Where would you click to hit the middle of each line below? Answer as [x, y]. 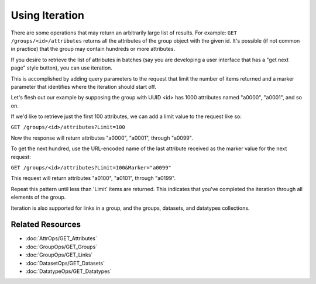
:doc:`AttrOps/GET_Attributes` [61, 238]
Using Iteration [48, 15]
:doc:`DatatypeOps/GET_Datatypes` [68, 271]
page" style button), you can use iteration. [61, 68]
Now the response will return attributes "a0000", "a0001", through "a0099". [102, 138]
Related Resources [46, 225]
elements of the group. [38, 197]
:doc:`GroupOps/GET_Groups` [61, 247]
